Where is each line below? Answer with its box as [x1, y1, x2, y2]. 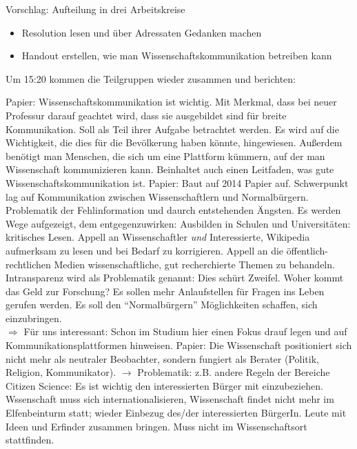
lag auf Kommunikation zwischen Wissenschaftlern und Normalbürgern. [6, 189, 309, 203]
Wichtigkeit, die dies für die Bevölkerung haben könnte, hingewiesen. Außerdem [6, 135, 343, 150]
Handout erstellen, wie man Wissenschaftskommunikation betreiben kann [21, 48, 332, 63]
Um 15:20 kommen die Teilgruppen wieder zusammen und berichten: [6, 71, 296, 86]
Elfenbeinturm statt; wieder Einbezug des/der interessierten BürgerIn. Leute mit [6, 406, 347, 420]
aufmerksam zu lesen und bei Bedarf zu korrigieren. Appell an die [6, 243, 284, 257]
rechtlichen [6, 257, 51, 271]
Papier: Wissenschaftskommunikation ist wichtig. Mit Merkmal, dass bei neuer [6, 94, 337, 109]
